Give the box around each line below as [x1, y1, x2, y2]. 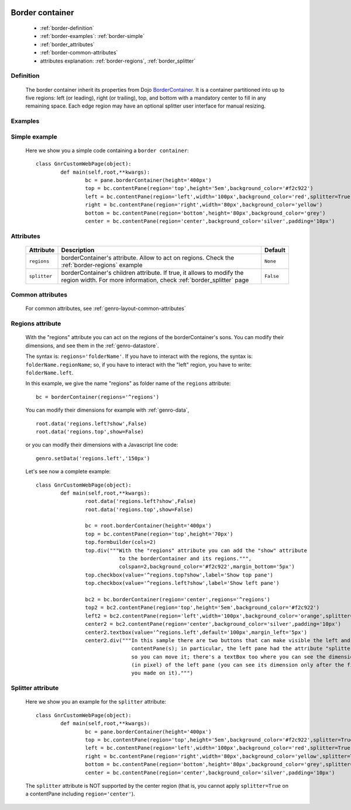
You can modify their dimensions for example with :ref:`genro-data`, [25, 406, 190, 413]
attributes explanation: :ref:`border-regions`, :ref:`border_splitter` [40, 57, 196, 64]
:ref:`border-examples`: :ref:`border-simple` [40, 33, 145, 40]
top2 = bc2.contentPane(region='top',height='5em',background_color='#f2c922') [85, 604, 320, 611]
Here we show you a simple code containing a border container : [25, 147, 190, 154]
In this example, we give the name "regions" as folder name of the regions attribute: [25, 380, 231, 387]
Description [61, 246, 95, 254]
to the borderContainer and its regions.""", [119, 556, 252, 562]
